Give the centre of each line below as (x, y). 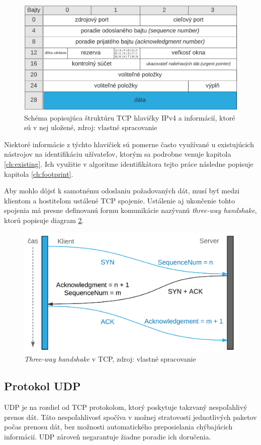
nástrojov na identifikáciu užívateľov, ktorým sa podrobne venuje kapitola (118, 154)
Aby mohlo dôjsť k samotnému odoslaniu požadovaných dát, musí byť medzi (122, 191)
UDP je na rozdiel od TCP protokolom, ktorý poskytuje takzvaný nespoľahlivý (126, 407)
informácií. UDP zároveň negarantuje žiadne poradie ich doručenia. (108, 436)
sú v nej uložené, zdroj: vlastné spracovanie (91, 127)
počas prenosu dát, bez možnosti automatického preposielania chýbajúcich (118, 427)
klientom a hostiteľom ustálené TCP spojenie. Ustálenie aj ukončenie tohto (119, 200)
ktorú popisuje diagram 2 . (44, 220)
